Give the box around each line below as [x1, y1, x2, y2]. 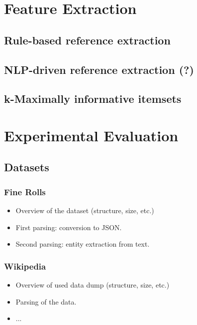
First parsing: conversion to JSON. [15, 222, 122, 232]
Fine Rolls [4, 185, 46, 198]
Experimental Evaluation [4, 125, 179, 145]
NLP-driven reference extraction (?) [4, 61, 194, 77]
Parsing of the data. [15, 296, 77, 307]
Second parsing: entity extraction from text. [15, 239, 150, 249]
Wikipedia [4, 260, 46, 272]
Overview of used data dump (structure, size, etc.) [15, 280, 170, 290]
